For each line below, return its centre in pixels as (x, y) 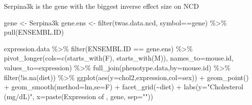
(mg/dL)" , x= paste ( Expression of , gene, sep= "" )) (79, 96)
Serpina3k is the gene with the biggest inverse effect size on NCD (102, 6)
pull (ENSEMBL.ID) (34, 32)
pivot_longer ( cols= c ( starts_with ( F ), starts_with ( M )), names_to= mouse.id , (119, 58)
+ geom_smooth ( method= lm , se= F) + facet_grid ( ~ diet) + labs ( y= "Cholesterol (124, 87)
